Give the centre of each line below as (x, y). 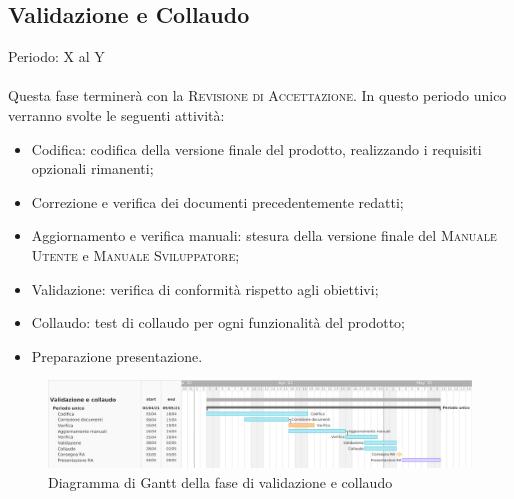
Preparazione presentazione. (117, 355)
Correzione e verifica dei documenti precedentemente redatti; (217, 201)
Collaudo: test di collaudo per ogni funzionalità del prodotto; (218, 322)
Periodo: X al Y (56, 56)
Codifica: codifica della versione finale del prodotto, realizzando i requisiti (256, 148)
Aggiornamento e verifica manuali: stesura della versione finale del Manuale (264, 235)
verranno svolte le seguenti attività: (116, 114)
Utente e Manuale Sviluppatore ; (135, 254)
